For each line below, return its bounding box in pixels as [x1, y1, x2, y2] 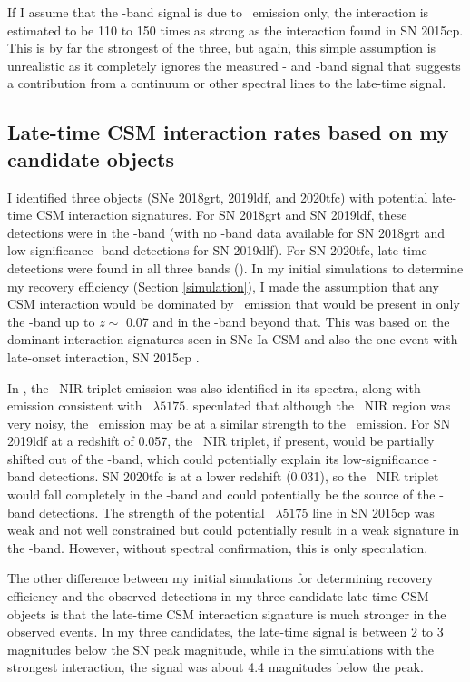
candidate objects [7, 144, 174, 173]
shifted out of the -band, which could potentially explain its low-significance [7, 449, 429, 468]
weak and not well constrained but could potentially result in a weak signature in [7, 520, 460, 539]
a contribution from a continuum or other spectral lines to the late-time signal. [7, 74, 446, 93]
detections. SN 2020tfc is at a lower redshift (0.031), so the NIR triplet [39, 467, 439, 486]
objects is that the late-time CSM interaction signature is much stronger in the [7, 604, 446, 623]
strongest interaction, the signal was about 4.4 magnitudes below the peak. [7, 657, 424, 677]
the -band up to [7, 311, 95, 331]
